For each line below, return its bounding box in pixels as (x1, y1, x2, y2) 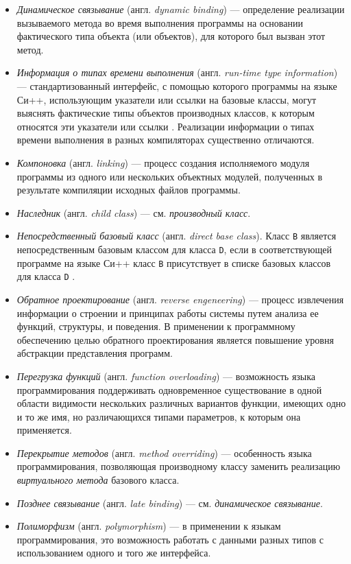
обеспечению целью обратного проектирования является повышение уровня (16, 332, 334, 346)
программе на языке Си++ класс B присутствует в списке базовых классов (16, 255, 331, 270)
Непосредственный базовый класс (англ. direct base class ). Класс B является (16, 228, 337, 243)
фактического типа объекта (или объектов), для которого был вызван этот (16, 29, 326, 43)
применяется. (16, 423, 72, 437)
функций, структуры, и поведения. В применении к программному (16, 319, 295, 333)
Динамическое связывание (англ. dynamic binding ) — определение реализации (16, 2, 345, 16)
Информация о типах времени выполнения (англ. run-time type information (16, 65, 334, 80)
